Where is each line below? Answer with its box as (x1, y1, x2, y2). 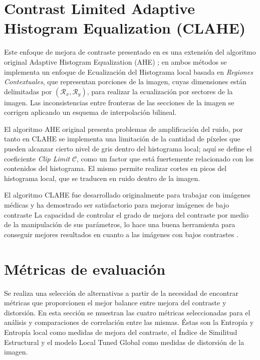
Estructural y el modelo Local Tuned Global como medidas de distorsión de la (4, 336, 244, 347)
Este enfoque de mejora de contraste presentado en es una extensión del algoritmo (4, 47, 256, 57)
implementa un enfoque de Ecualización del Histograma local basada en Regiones (4, 66, 253, 77)
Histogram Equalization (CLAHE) (4, 18, 246, 38)
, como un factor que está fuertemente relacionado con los (77, 153, 254, 163)
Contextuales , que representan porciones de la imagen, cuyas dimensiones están (4, 76, 246, 87)
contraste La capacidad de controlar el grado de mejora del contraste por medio (4, 209, 248, 220)
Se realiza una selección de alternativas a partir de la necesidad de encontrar (4, 287, 238, 298)
